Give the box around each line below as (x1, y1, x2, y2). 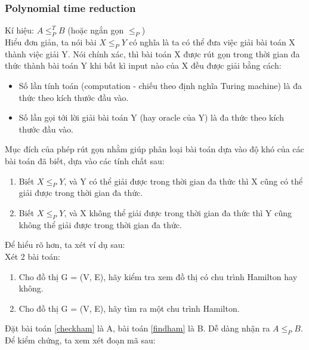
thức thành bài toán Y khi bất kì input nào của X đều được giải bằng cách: (5, 59, 282, 72)
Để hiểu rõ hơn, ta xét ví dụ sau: (5, 238, 125, 251)
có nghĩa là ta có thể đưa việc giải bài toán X (129, 36, 295, 48)
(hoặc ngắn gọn (67, 24, 124, 36)
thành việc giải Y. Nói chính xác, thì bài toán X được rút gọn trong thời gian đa (5, 47, 300, 60)
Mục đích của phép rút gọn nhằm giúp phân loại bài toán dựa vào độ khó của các (5, 143, 304, 155)
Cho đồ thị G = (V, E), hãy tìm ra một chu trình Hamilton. (18, 302, 240, 314)
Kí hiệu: (5, 24, 35, 36)
